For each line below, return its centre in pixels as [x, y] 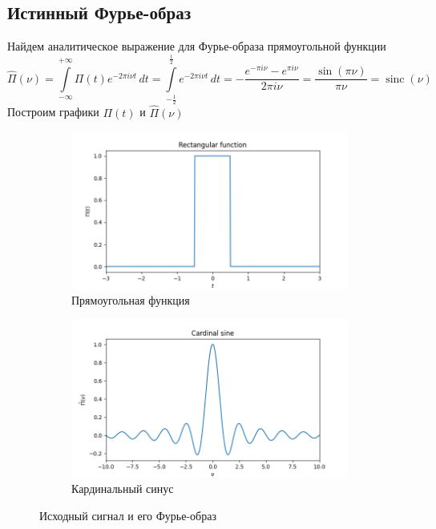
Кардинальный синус [123, 489]
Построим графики [53, 112]
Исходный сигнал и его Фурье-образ [128, 515]
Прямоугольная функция [131, 300]
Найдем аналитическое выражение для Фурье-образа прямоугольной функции [197, 46]
